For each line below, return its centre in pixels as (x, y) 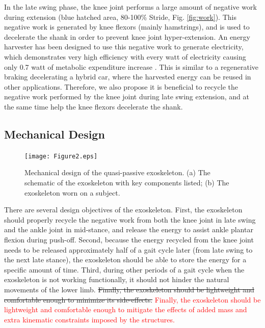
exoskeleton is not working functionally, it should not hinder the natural (117, 279)
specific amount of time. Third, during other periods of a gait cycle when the (124, 269)
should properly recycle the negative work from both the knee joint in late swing (130, 219)
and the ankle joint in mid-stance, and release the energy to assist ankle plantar (129, 229)
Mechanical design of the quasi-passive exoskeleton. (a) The (117, 172)
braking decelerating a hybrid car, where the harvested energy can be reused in (128, 77)
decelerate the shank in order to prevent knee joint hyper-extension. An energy (127, 36)
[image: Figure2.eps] (61, 156)
